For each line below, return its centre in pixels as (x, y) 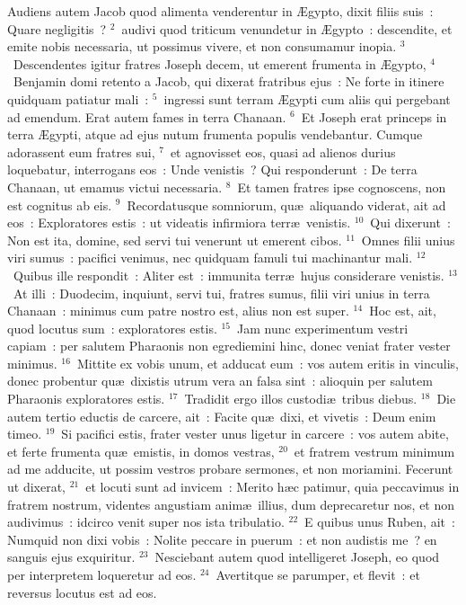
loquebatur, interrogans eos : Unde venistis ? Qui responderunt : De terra (212, 169)
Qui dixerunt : (410, 222)
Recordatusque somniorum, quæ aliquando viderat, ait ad (286, 205)
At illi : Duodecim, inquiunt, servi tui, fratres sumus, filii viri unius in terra (221, 293)
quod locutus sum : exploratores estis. (112, 328)
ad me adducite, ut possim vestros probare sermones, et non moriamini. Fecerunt (230, 469)
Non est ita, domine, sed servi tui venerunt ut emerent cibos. (175, 240)
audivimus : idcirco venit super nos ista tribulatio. (146, 522)
